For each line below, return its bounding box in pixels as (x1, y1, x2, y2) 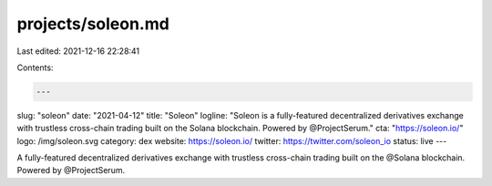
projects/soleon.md (16, 14, 170, 34)
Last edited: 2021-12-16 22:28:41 (16, 46, 140, 57)
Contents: (16, 62, 54, 73)
